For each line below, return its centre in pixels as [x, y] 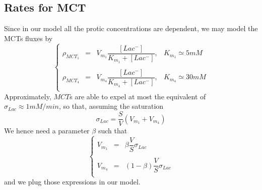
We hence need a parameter [47, 131]
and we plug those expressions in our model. [72, 182]
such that [113, 131]
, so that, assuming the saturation [111, 106]
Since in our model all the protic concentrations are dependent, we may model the [131, 28]
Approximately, [28, 96]
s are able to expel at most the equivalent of [138, 96]
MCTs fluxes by [28, 38]
